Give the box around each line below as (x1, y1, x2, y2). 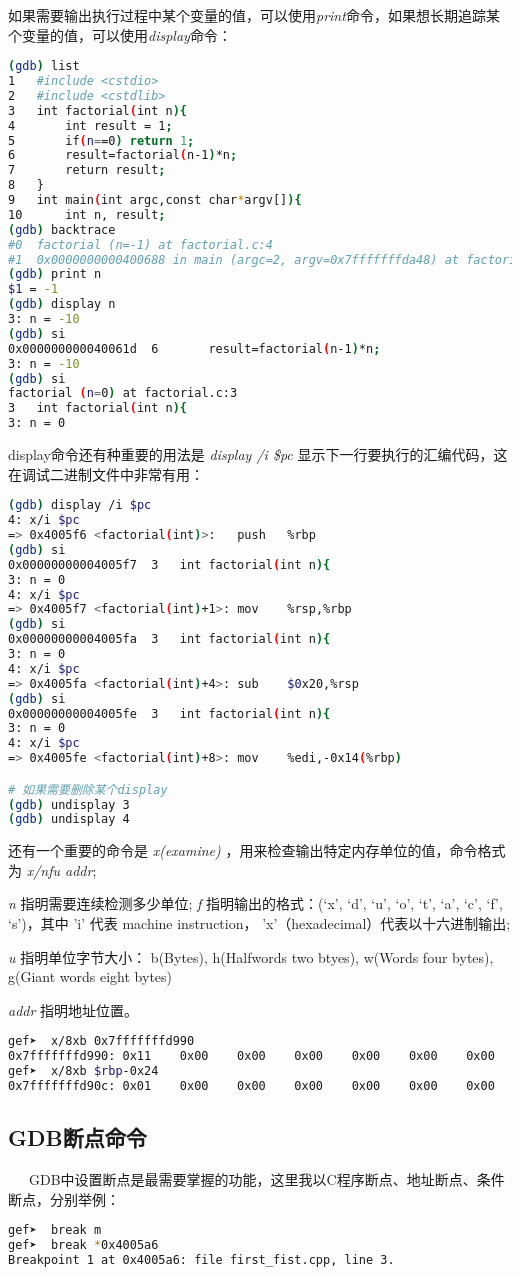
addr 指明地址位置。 (8, 999, 139, 1020)
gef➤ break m (8, 1223, 102, 1238)
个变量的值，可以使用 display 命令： (8, 24, 232, 45)
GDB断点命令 (8, 1122, 147, 1153)
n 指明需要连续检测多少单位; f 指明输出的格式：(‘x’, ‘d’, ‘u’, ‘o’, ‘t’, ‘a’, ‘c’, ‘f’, (8, 893, 503, 914)
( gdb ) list (8, 59, 80, 74)
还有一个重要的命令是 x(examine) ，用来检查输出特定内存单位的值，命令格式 (8, 840, 506, 861)
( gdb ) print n (8, 267, 102, 282)
